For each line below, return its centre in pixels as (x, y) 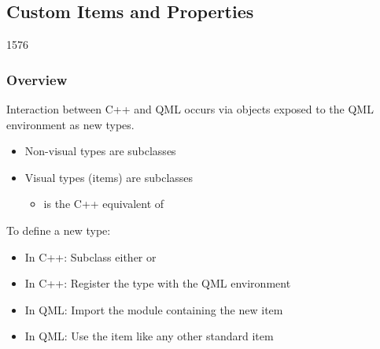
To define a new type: (59, 230)
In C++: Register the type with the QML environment (158, 283)
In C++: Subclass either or (90, 256)
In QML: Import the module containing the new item (154, 309)
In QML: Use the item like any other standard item (149, 336)
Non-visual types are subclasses (100, 151)
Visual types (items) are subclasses (109, 177)
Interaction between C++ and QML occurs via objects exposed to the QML (190, 109)
